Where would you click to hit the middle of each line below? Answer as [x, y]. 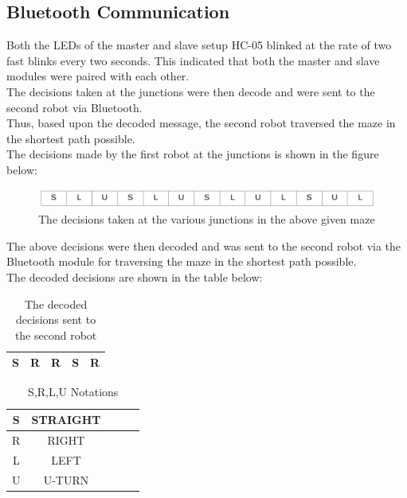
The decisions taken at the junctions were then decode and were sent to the [191, 91]
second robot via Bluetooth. [74, 107]
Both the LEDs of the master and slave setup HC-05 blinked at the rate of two [199, 45]
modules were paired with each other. [98, 76]
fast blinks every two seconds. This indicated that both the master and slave [193, 60]
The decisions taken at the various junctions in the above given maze [207, 219]
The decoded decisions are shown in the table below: [135, 276]
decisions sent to [56, 319]
